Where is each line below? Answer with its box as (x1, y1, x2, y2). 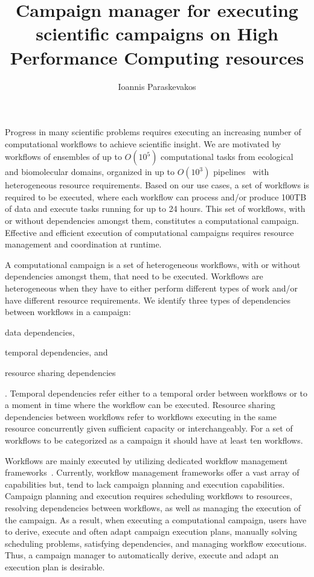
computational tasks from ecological (161, 150, 293, 163)
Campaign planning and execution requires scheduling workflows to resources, (5, 489, 292, 502)
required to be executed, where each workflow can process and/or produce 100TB (5, 190, 307, 203)
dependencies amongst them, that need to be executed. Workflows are (5, 270, 263, 282)
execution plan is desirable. (5, 560, 105, 573)
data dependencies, (5, 325, 75, 338)
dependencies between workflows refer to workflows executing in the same (5, 410, 277, 422)
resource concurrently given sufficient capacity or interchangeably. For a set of (5, 422, 293, 435)
